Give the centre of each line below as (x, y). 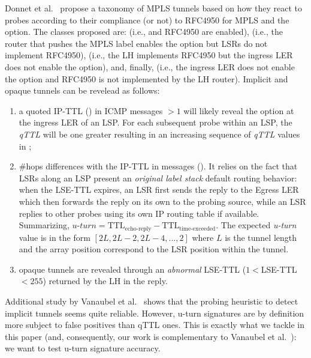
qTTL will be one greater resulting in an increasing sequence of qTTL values (159, 134)
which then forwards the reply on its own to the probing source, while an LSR (162, 201)
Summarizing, (44, 225)
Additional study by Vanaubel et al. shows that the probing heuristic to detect (152, 301)
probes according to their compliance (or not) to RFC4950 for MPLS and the (147, 20)
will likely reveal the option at (239, 110)
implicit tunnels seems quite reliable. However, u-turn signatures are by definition (155, 313)
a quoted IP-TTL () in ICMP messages (91, 110)
